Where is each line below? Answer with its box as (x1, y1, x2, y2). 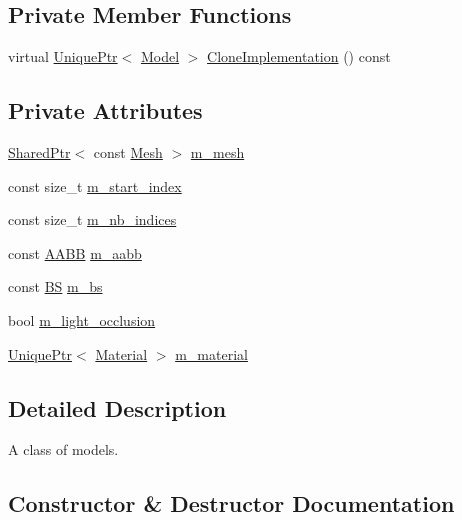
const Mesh (93, 142, 163, 162)
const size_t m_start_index (8, 175, 182, 196)
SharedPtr (8, 142, 71, 162)
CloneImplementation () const (207, 46, 391, 67)
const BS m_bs (8, 276, 103, 297)
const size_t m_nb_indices (8, 209, 177, 230)
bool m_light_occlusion (8, 309, 156, 330)
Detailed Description (8, 392, 227, 423)
